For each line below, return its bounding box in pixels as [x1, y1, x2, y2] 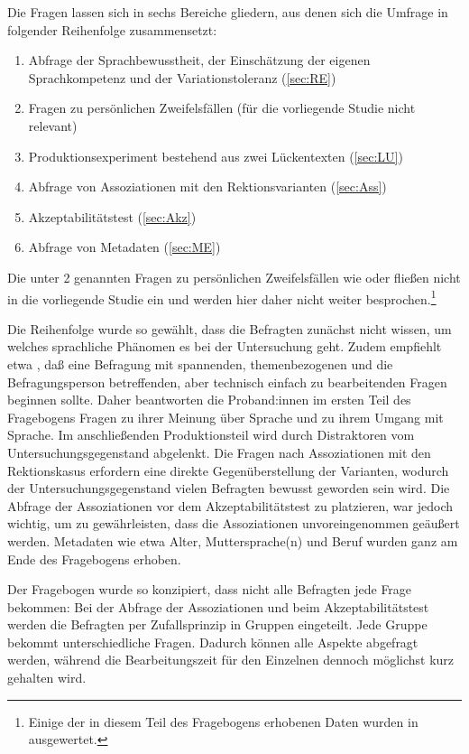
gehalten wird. [7, 668, 87, 687]
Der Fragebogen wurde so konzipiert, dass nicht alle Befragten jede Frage [7, 580, 412, 599]
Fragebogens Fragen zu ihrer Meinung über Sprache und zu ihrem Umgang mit [7, 407, 444, 426]
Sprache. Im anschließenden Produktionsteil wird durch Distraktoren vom [7, 425, 415, 444]
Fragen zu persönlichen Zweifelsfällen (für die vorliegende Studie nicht [28, 98, 416, 117]
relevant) [28, 116, 78, 135]
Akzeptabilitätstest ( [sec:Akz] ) [28, 207, 197, 226]
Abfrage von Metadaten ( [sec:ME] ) [28, 237, 221, 256]
